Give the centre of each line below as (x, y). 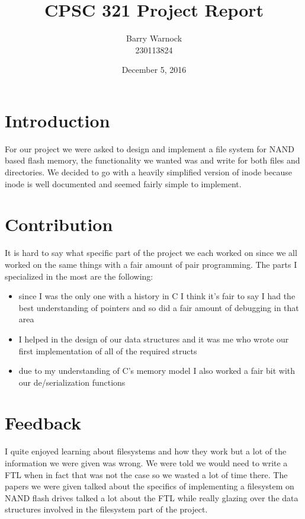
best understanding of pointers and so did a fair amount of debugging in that (159, 307)
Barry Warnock (154, 38)
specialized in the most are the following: (79, 276)
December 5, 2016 (154, 70)
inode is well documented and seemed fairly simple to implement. (123, 183)
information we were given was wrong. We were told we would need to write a (146, 463)
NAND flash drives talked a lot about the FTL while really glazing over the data (152, 497)
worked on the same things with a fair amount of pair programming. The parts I (151, 264)
